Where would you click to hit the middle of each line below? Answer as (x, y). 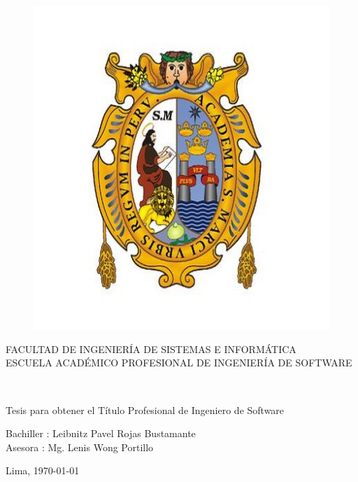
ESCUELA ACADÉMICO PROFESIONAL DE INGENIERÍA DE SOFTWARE (179, 363)
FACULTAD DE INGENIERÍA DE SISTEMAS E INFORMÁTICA (151, 349)
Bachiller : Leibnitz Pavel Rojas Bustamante (101, 433)
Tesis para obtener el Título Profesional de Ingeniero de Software (145, 409)
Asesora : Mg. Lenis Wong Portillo (80, 447)
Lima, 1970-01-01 (43, 470)
